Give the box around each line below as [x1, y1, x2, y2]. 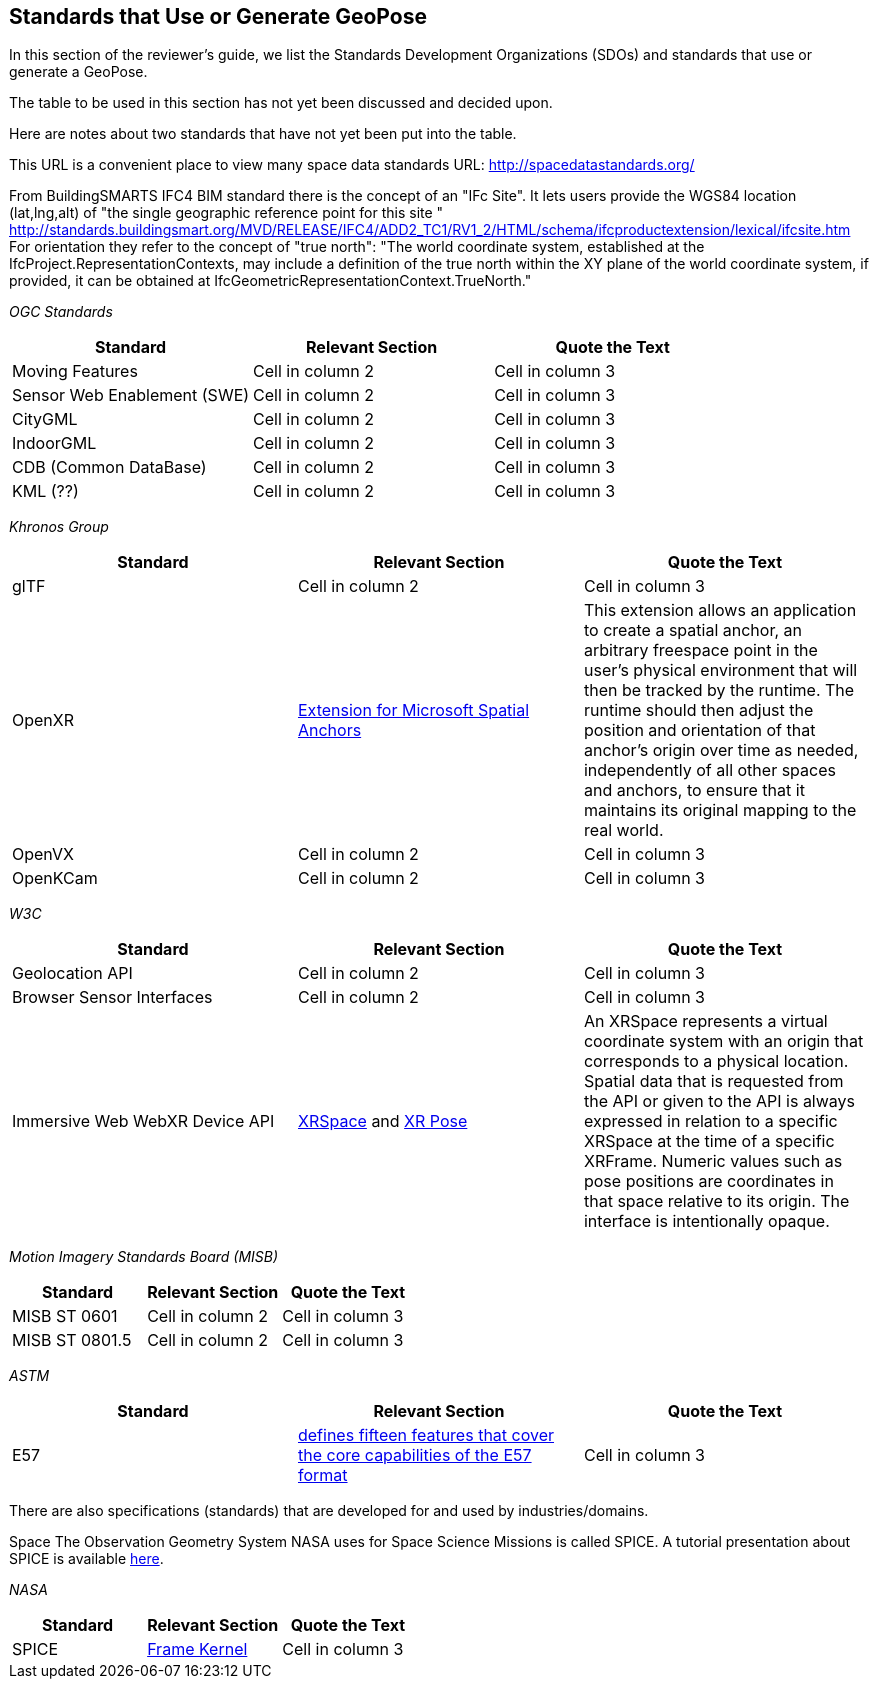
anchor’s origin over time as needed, [583, 740, 859, 761]
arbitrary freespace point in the [583, 640, 818, 661]
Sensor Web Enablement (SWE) [12, 385, 250, 406]
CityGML [12, 409, 78, 430]
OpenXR [12, 710, 75, 731]
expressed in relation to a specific [583, 1111, 838, 1132]
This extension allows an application [583, 600, 857, 621]
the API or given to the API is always [583, 1091, 856, 1112]
